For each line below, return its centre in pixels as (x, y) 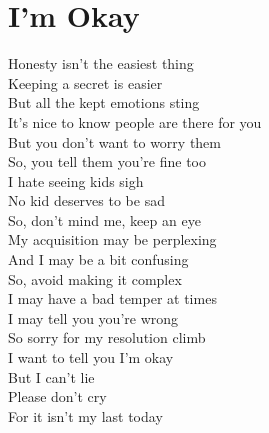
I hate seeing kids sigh (76, 180)
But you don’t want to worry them (114, 141)
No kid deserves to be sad (86, 200)
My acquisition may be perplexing (112, 239)
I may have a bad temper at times (112, 298)
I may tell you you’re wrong (93, 317)
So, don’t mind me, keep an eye (104, 219)
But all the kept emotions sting (104, 102)
